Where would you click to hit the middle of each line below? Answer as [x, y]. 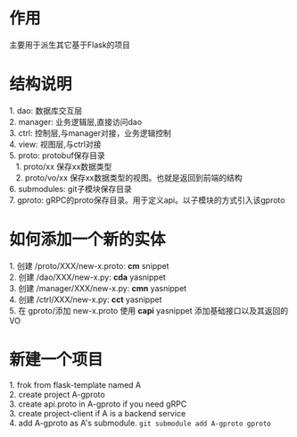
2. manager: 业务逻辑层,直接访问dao [76, 122]
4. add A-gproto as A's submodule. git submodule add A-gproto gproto [140, 423]
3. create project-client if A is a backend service [98, 413]
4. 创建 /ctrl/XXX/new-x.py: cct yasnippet [86, 299]
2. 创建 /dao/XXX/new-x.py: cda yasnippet [88, 277]
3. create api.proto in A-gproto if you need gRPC [98, 404]
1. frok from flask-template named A [75, 384]
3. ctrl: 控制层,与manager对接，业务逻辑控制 [91, 133]
